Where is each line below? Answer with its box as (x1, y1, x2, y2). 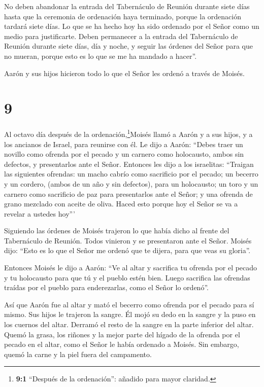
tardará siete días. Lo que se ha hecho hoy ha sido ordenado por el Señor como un (4, 21, 259, 31)
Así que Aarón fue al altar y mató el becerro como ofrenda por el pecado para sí (4, 299, 254, 309)
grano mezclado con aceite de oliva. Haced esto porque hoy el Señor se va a (4, 198, 238, 209)
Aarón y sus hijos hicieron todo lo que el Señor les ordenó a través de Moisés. (4, 67, 245, 78)
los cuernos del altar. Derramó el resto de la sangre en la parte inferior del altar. (4, 319, 254, 330)
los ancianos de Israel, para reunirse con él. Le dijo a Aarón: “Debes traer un (4, 138, 243, 149)
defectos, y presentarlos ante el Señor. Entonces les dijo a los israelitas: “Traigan (4, 158, 254, 169)
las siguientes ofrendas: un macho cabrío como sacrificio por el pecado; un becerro (4, 168, 258, 179)
